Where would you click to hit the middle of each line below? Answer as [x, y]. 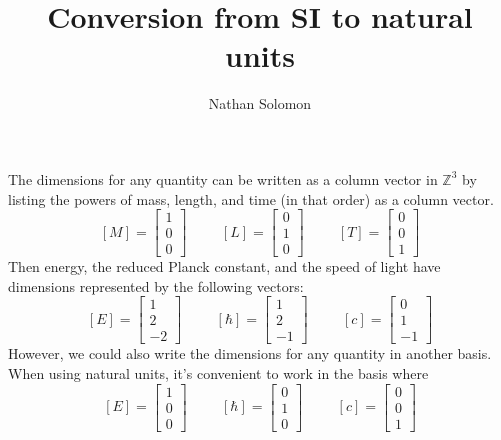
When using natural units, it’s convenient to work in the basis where [218, 373]
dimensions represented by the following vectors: [156, 285]
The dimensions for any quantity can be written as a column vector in [223, 178]
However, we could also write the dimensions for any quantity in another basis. [250, 353]
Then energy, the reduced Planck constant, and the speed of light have [224, 266]
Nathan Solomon [260, 103]
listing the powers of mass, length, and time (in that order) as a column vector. [251, 198]
